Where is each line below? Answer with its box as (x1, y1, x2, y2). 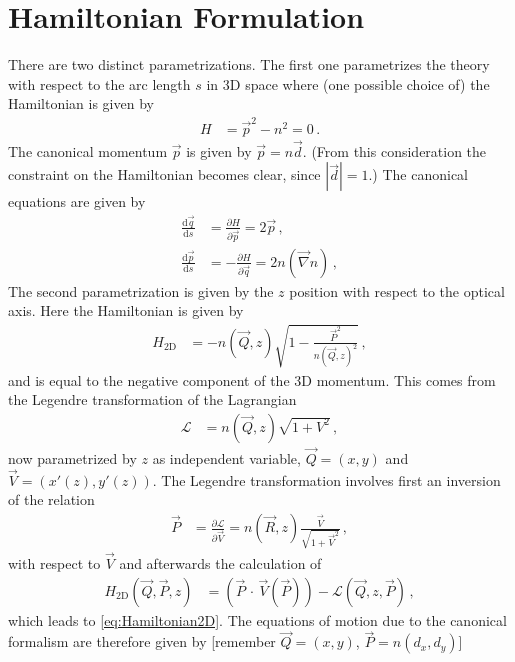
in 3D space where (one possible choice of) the (206, 73, 490, 94)
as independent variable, (152, 448, 301, 469)
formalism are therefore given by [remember (8, 631, 276, 652)
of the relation (8, 489, 95, 510)
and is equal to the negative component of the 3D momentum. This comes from (8, 369, 496, 390)
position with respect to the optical (289, 280, 505, 301)
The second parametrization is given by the (8, 280, 274, 301)
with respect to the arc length (8, 73, 191, 94)
